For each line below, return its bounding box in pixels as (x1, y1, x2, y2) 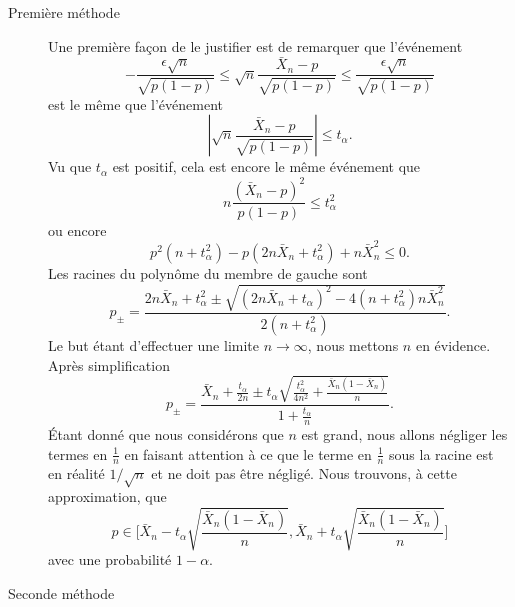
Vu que (48, 156, 92, 177)
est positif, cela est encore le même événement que (112, 156, 421, 177)
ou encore (48, 219, 107, 240)
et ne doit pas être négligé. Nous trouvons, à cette (151, 463, 457, 484)
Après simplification (48, 354, 170, 375)
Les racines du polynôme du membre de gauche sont (48, 262, 368, 283)
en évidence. (415, 334, 491, 355)
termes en (48, 443, 108, 464)
